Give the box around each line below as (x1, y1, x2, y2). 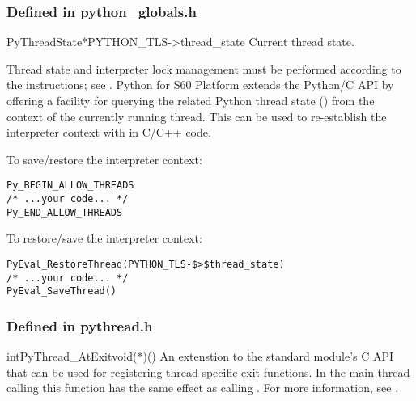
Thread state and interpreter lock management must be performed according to (6, 60, 401, 77)
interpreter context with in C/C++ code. (6, 124, 211, 141)
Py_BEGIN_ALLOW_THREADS (6, 179, 134, 192)
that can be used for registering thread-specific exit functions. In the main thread (6, 363, 410, 380)
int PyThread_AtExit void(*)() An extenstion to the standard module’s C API (6, 348, 394, 365)
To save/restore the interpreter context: (6, 150, 202, 167)
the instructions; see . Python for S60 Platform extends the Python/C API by (6, 76, 394, 93)
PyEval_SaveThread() (6, 285, 117, 298)
